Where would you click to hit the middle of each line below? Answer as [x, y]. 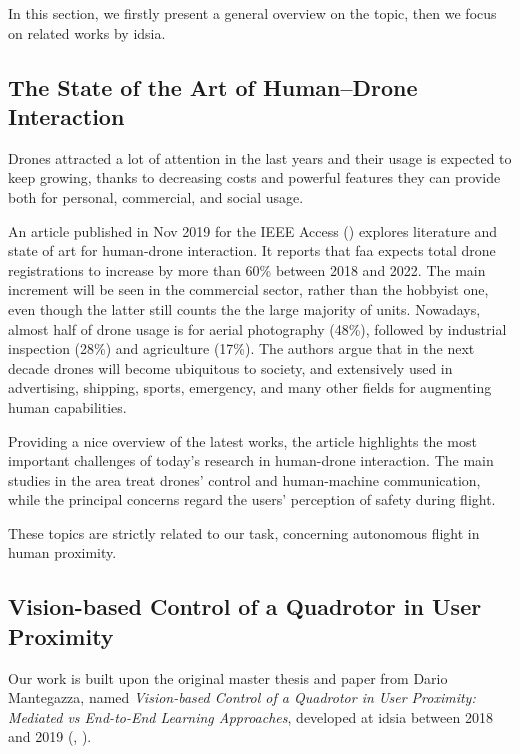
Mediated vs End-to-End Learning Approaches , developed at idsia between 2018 [250, 716]
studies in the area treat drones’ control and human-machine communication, [244, 479]
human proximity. [62, 552]
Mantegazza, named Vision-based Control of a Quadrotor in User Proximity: [242, 697]
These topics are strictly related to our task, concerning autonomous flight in [244, 532]
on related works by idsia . [87, 32]
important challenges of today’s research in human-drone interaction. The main [251, 460]
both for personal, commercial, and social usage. [156, 196]
